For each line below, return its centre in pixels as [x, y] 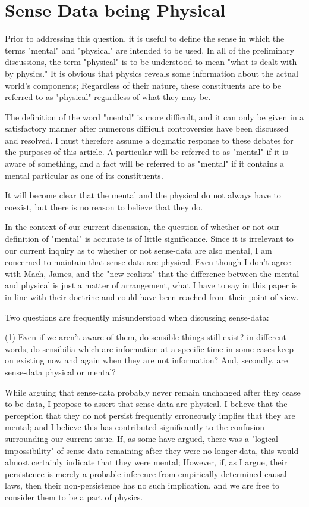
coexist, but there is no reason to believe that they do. [104, 206]
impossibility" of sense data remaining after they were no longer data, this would [152, 450]
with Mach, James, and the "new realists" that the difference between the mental [152, 273]
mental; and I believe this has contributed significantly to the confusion [135, 427]
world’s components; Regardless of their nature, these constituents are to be [143, 85]
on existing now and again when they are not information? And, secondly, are [146, 360]
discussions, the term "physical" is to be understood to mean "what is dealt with [151, 62]
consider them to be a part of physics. [74, 497]
